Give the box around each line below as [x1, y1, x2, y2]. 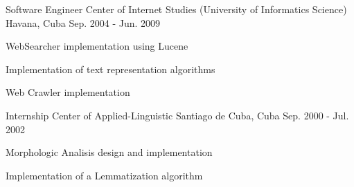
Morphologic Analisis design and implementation [6, 145, 213, 159]
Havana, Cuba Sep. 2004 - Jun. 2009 [6, 15, 161, 30]
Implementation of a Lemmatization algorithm [6, 168, 203, 182]
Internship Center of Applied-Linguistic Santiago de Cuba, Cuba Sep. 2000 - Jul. [6, 108, 349, 122]
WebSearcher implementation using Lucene [6, 39, 188, 53]
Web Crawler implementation [6, 85, 130, 99]
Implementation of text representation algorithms [6, 61, 215, 76]
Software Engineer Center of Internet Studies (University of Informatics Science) [6, 2, 347, 16]
